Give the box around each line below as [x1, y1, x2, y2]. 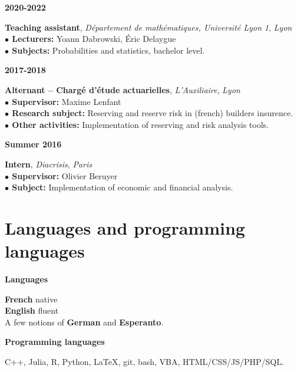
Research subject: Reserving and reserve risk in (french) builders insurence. [12, 107, 293, 119]
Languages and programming [5, 215, 245, 239]
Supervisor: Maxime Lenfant [12, 95, 121, 107]
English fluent [5, 304, 59, 317]
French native [5, 292, 58, 305]
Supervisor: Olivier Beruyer [12, 169, 118, 182]
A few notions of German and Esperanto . [5, 315, 164, 328]
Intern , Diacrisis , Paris [5, 157, 92, 170]
